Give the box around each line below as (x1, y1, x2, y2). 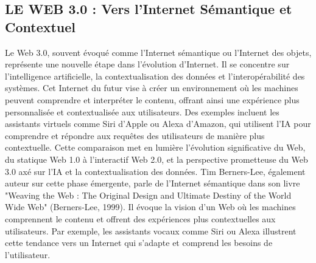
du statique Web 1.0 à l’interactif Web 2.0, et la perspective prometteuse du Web (5, 152, 308, 165)
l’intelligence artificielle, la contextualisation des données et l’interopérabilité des (5, 69, 305, 82)
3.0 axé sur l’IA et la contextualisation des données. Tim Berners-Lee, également (5, 165, 306, 177)
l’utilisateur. (5, 248, 51, 261)
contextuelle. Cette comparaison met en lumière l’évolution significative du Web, (5, 141, 306, 154)
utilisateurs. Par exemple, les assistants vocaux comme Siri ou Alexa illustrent (5, 224, 297, 237)
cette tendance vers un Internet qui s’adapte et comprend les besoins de (5, 236, 273, 249)
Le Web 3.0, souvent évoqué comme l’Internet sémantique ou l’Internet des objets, (5, 46, 312, 58)
